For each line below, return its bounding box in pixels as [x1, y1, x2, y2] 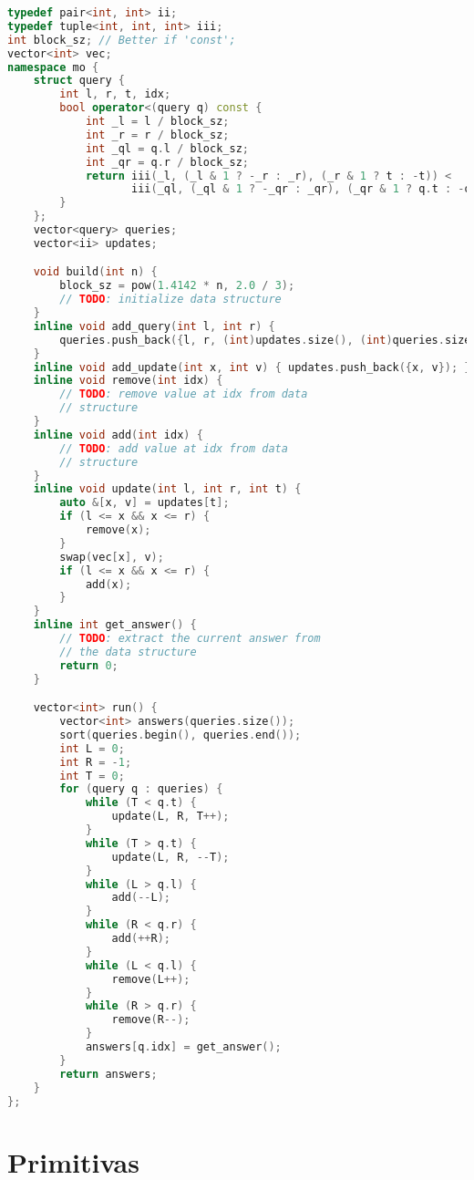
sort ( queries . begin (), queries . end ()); [59, 728, 302, 741]
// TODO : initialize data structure [59, 293, 282, 306]
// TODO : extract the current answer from [59, 632, 321, 646]
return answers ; [59, 1067, 158, 1081]
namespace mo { [7, 60, 99, 74]
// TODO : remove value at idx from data [59, 388, 308, 401]
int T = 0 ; [59, 769, 125, 782]
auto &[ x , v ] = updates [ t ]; [59, 496, 230, 510]
